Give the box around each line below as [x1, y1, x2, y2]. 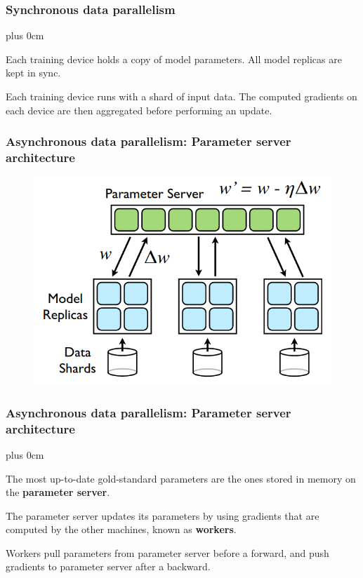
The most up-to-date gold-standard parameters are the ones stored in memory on [6, 471, 356, 485]
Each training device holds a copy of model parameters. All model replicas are [6, 51, 342, 66]
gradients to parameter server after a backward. [6, 559, 211, 574]
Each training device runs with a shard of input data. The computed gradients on [6, 89, 357, 103]
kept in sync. [6, 65, 61, 80]
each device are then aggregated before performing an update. [6, 102, 272, 117]
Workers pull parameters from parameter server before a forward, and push [6, 545, 329, 560]
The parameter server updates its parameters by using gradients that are [6, 508, 319, 523]
